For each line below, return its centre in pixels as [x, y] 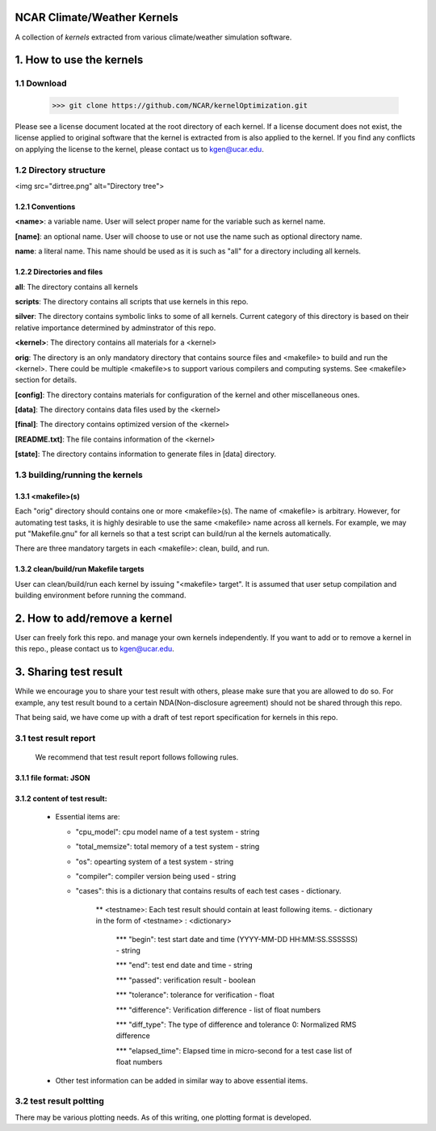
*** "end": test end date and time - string [184, 966]
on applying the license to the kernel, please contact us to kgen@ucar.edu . [139, 149]
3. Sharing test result [69, 672]
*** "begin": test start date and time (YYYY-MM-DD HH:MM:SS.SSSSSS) [237, 939]
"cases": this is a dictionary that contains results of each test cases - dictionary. [209, 891]
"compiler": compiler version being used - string [156, 877]
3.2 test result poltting [60, 1101]
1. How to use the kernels [79, 60]
